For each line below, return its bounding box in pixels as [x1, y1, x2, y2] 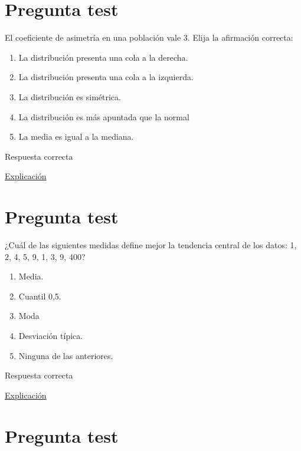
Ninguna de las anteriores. [18, 349, 113, 361]
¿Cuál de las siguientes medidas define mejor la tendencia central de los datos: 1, [5, 239, 297, 251]
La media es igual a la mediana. [18, 130, 134, 143]
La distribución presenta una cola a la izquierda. [18, 71, 194, 83]
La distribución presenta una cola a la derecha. [18, 51, 188, 63]
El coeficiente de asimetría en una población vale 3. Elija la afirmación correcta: [5, 31, 293, 44]
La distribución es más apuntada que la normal [18, 110, 189, 123]
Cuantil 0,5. [18, 289, 61, 302]
